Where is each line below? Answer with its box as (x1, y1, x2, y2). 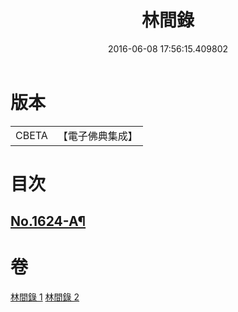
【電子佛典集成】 (57, 129, 138, 143)
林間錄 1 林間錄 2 (10, 291, 80, 303)
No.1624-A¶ (10, 213, 87, 230)
